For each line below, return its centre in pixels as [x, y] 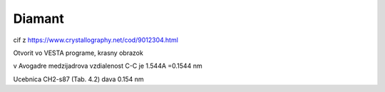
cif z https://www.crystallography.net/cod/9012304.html [96, 40]
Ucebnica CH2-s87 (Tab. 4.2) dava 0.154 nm [78, 79]
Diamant [38, 19]
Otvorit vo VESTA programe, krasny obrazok [78, 53]
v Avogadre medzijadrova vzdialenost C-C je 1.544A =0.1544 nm [108, 66]
